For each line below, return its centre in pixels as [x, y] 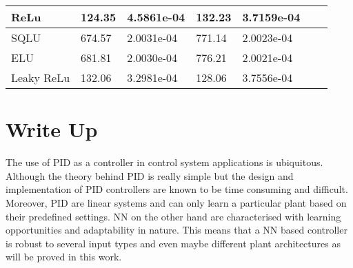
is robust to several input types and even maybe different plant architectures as [173, 243]
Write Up [52, 129]
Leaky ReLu [41, 78]
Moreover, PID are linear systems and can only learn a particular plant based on [176, 202]
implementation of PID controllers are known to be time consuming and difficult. [177, 189]
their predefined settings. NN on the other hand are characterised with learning [173, 216]
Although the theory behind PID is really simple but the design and [150, 175]
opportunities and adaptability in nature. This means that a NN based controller [176, 230]
